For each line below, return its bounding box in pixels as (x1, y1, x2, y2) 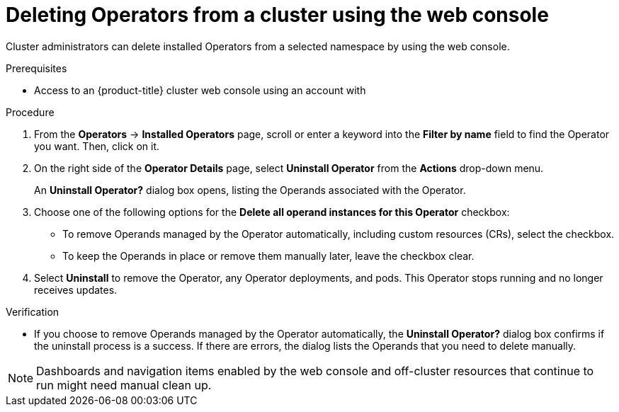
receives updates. (34, 283, 118, 296)
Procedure (6, 105, 55, 118)
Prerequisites (6, 62, 67, 74)
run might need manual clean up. (36, 377, 212, 392)
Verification (6, 305, 59, 318)
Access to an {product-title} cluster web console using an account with (34, 84, 366, 96)
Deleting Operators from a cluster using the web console (6, 3, 549, 27)
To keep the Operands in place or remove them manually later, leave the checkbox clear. (62, 249, 475, 262)
